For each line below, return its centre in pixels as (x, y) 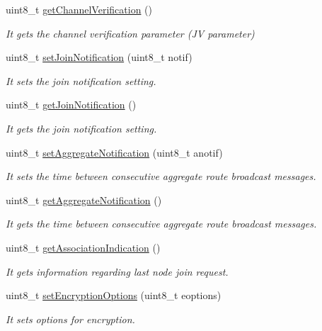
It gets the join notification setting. (81, 128)
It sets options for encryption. (70, 319)
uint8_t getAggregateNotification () (84, 200)
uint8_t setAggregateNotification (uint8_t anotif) (114, 152)
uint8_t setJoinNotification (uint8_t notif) (99, 57)
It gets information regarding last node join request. (117, 271)
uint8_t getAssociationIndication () (83, 247)
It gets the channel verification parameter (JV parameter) (130, 33)
